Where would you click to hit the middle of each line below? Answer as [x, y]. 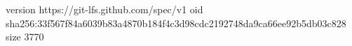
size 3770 [25, 37]
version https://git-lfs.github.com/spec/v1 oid [104, 9]
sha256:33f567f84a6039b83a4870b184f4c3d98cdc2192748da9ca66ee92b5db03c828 [176, 23]
